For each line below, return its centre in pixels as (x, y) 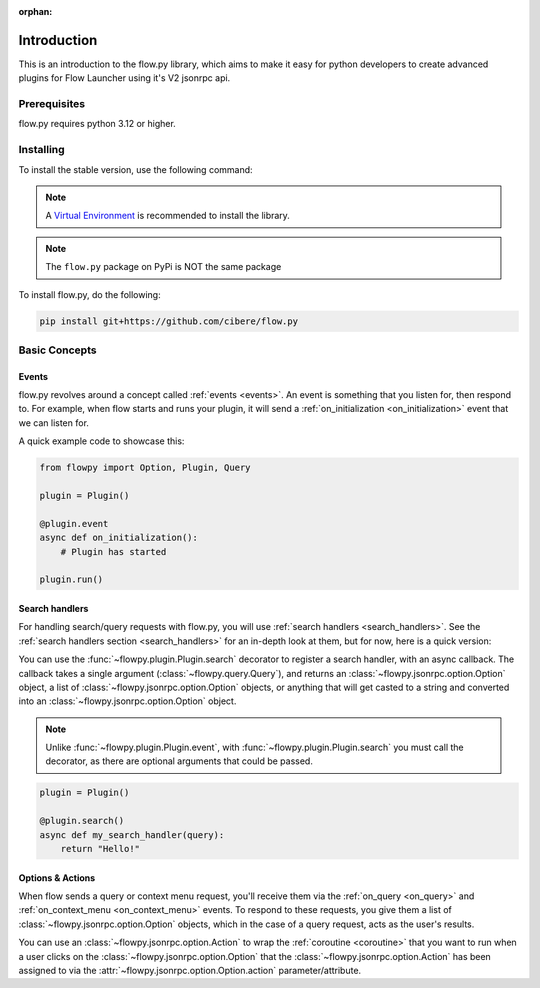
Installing (41, 150)
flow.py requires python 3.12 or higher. (97, 124)
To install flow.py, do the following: (89, 294)
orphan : (35, 11)
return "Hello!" (100, 848)
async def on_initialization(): (119, 538)
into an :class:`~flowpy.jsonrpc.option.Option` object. (127, 701)
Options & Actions (57, 877)
